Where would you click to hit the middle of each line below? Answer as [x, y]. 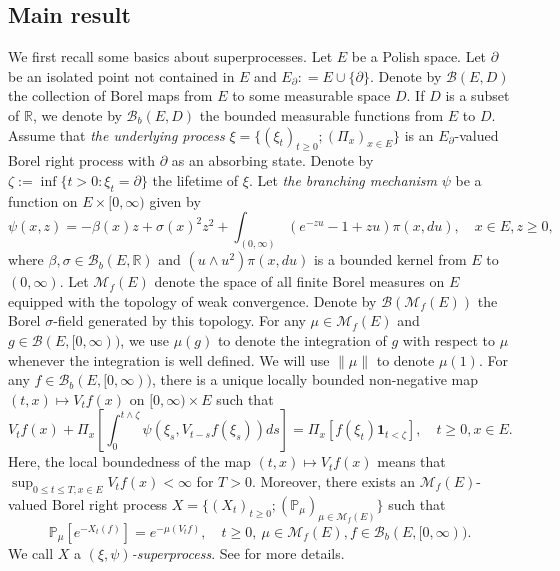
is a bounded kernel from [390, 259]
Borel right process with [82, 160]
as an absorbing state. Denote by [272, 160]
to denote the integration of [302, 340]
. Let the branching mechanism [342, 179]
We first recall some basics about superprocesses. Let [170, 56]
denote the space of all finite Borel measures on [299, 281]
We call [31, 552]
